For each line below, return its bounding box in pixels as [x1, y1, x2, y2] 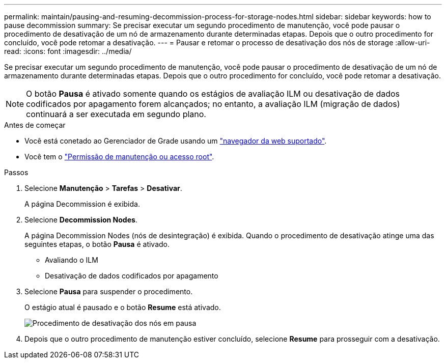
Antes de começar [4, 121, 66, 129]
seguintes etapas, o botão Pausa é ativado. [24, 240, 170, 248]
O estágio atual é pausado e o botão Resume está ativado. [24, 303, 221, 312]
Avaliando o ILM [45, 256, 98, 264]
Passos [4, 168, 29, 177]
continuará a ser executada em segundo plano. [26, 109, 206, 119]
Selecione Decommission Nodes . [24, 215, 137, 224]
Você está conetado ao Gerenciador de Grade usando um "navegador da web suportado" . [24, 136, 327, 145]
